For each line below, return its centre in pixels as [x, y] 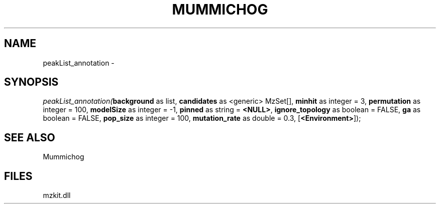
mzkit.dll [57, 195]
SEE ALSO [30, 137]
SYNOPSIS [31, 82]
